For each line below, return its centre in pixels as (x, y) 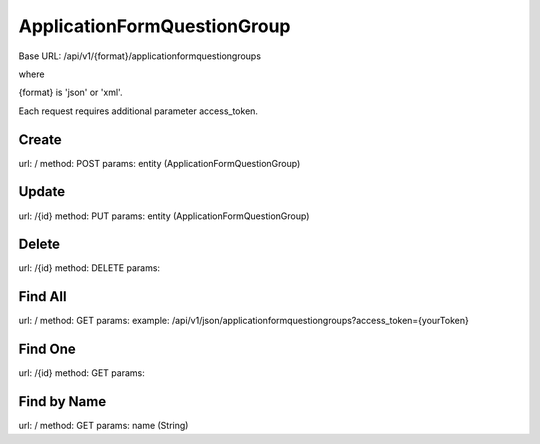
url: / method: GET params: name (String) (103, 426)
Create (40, 139)
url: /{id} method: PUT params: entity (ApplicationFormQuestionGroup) (164, 216)
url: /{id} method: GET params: (81, 373)
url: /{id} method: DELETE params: (89, 268)
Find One (47, 349)
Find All (42, 296)
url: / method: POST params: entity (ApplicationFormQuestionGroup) (159, 163)
